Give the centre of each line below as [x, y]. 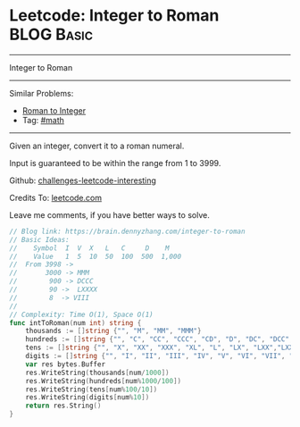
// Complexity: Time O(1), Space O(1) [81, 314]
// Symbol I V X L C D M [89, 248]
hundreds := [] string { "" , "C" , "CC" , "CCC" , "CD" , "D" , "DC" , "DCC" [158, 339]
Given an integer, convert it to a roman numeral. [97, 146]
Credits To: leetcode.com [56, 197]
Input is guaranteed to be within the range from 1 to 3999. [115, 163]
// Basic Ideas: [39, 239]
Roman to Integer [54, 110]
